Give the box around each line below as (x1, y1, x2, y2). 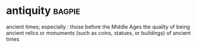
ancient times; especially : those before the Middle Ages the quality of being (6, 23, 191, 30)
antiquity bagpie (6, 4, 80, 17)
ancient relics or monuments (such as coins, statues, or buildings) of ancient (6, 29, 191, 36)
